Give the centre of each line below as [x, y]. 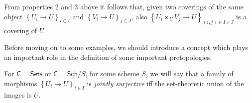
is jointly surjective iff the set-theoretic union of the [165, 83]
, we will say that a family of [190, 74]
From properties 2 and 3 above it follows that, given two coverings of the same [124, 6]
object [13, 16]
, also [139, 16]
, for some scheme [112, 74]
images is [18, 94]
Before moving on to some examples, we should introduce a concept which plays [126, 47]
